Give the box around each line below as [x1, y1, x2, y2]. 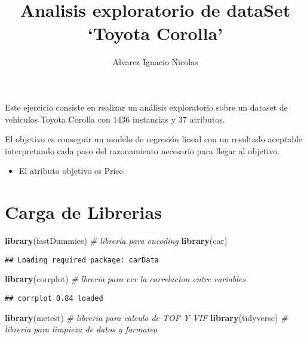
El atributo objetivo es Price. [19, 164, 125, 177]
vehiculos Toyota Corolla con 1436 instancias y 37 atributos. [5, 112, 225, 125]
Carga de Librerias [5, 200, 162, 224]
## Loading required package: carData [5, 255, 159, 264]
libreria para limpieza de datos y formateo [5, 323, 158, 335]
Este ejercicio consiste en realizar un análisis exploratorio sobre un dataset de [5, 100, 288, 113]
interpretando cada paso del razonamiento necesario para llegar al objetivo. [5, 144, 280, 157]
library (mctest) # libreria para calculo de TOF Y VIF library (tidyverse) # [5, 311, 288, 323]
